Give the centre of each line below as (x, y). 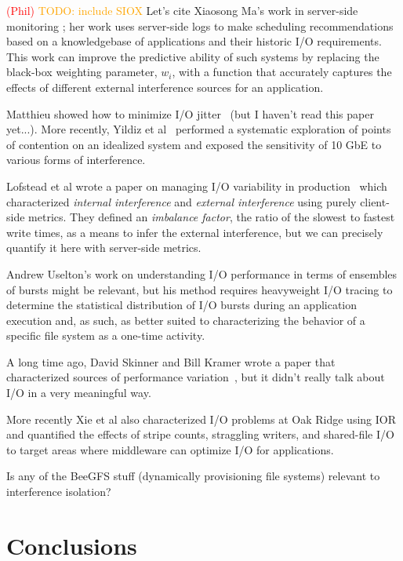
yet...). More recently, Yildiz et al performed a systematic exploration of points (199, 129)
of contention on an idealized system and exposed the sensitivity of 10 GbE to (194, 144)
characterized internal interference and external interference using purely (182, 201)
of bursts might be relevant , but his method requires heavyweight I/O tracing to (200, 289)
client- (375, 201)
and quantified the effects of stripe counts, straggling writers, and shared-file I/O (200, 434)
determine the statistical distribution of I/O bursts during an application (182, 305)
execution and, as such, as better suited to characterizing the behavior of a (186, 320)
